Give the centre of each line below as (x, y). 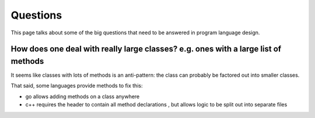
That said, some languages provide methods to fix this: (77, 86)
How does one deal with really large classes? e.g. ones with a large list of (146, 49)
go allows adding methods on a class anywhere (83, 96)
